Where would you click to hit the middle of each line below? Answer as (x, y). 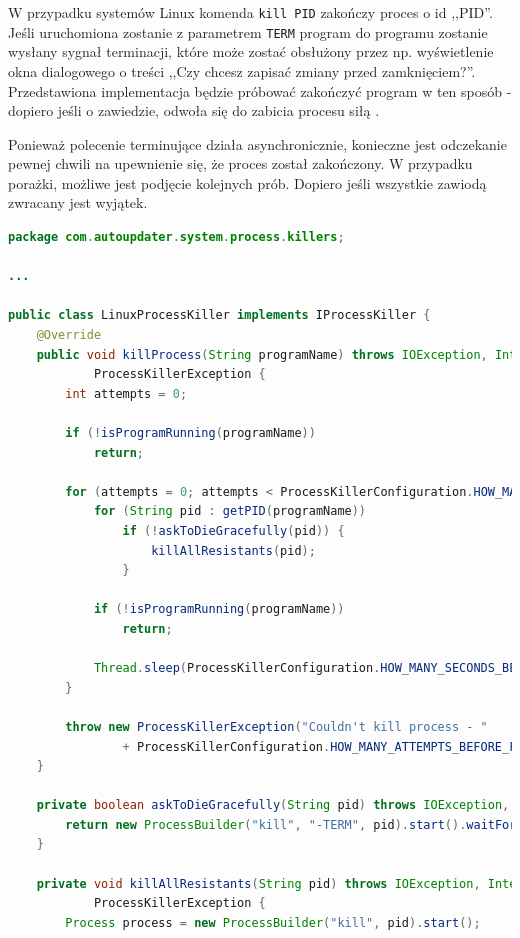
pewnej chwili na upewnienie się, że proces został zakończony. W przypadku (240, 163)
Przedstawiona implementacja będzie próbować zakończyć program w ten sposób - (260, 90)
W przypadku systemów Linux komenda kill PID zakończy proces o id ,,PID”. (250, 12)
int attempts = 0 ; (126, 393)
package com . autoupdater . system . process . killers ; (176, 237)
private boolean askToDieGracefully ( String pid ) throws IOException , (273, 805)
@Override (69, 335)
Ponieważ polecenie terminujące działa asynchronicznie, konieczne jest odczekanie (257, 143)
